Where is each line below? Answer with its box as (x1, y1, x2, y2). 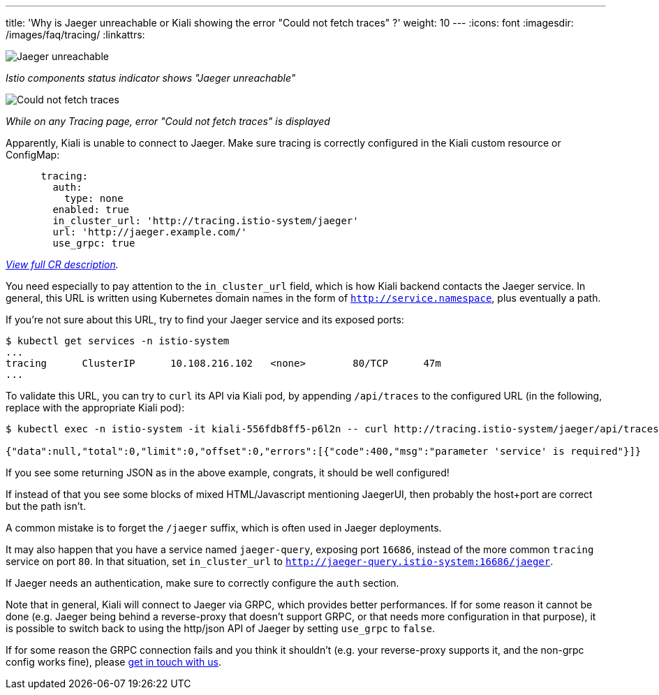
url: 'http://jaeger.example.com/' (52, 226, 247, 237)
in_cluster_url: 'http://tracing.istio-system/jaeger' (52, 215, 359, 226)
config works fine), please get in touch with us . (6, 656, 221, 668)
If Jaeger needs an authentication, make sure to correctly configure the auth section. (6, 577, 399, 589)
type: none (64, 193, 124, 204)
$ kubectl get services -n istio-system (6, 335, 230, 346)
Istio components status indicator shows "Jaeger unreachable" (6, 72, 296, 84)
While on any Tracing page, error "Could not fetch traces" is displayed (6, 115, 330, 127)
